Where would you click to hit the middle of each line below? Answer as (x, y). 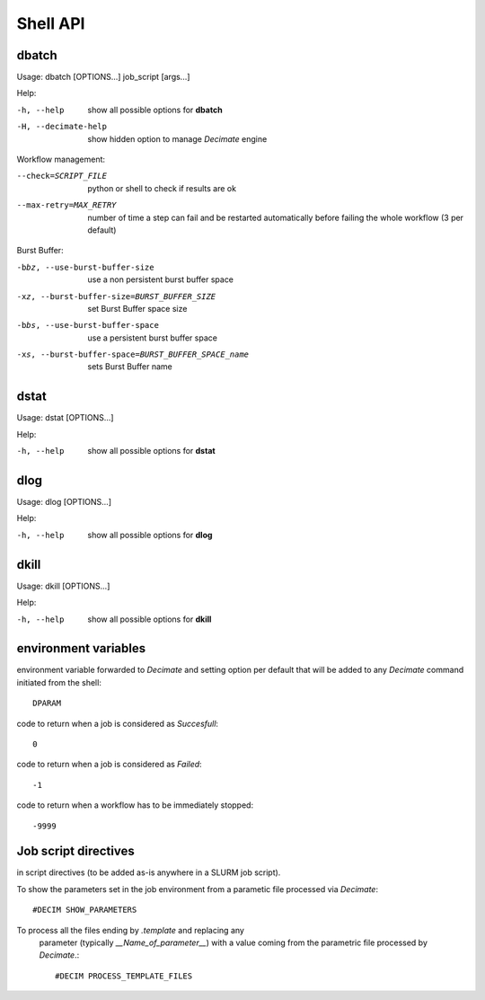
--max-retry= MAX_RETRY (66, 205)
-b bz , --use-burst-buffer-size (85, 267)
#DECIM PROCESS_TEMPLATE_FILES (124, 976)
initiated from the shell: (59, 682)
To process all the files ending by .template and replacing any (130, 930)
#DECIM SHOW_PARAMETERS (85, 910)
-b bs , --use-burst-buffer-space (88, 325)
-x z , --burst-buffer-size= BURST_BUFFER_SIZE (116, 296)
